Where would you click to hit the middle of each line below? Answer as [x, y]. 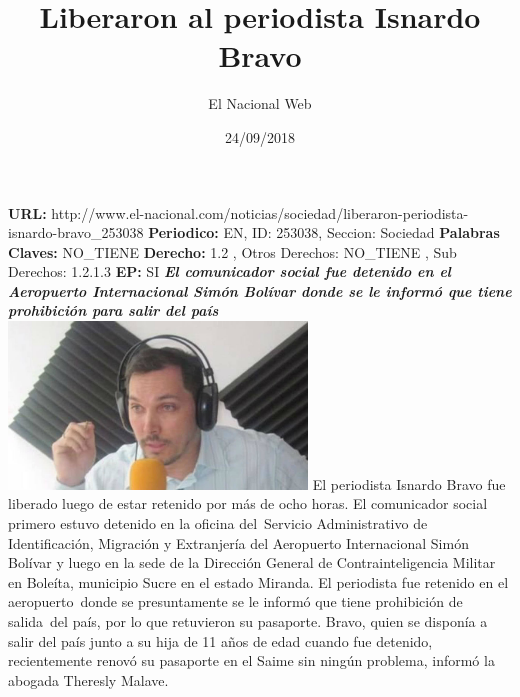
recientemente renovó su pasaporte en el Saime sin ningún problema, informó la [251, 660]
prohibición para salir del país [113, 310]
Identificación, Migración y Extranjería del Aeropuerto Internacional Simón [238, 542]
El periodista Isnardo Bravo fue [409, 483]
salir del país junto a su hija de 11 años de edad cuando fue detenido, [220, 640]
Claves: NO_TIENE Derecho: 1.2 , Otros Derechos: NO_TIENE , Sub [232, 251]
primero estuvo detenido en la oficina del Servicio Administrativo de [218, 523]
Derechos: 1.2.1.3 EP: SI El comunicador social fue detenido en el [229, 271]
